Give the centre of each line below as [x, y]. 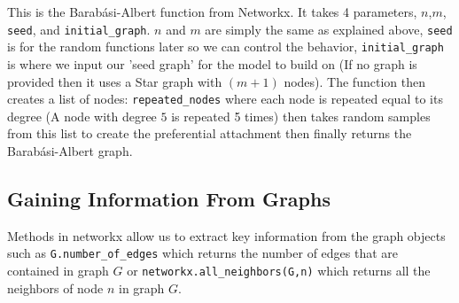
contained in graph [58, 270]
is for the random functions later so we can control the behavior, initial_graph [226, 47]
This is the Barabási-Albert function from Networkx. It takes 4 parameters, [212, 12]
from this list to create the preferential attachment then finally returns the [210, 133]
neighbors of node [55, 287]
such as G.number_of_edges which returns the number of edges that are [203, 253]
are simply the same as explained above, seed [329, 29]
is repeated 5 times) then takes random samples [301, 116]
